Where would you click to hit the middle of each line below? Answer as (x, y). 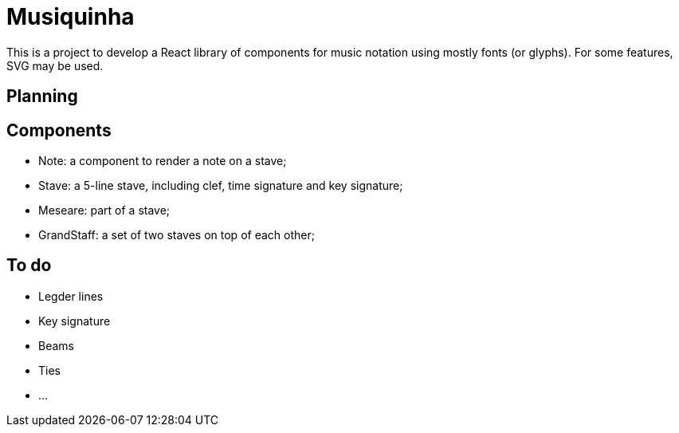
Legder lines (71, 296)
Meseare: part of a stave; (104, 211)
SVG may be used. (55, 65)
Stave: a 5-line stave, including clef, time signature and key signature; (221, 186)
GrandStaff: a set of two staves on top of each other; (177, 235)
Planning (42, 96)
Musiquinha (71, 17)
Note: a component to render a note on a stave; (163, 161)
